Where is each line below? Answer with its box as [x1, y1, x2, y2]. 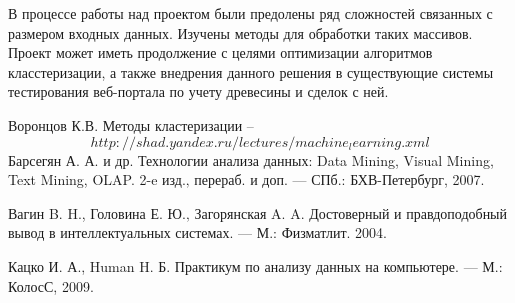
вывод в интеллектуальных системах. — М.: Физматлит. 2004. [8, 222, 387, 243]
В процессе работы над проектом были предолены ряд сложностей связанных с [8, 3, 493, 23]
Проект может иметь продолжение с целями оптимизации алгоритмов [8, 42, 433, 63]
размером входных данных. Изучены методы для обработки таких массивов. [8, 22, 473, 43]
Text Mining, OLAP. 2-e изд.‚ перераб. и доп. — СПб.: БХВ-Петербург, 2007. [8, 169, 485, 190]
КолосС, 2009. [8, 275, 94, 296]
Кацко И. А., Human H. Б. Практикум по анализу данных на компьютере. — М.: [8, 255, 503, 276]
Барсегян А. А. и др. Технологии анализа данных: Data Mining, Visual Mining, [8, 149, 494, 170]
